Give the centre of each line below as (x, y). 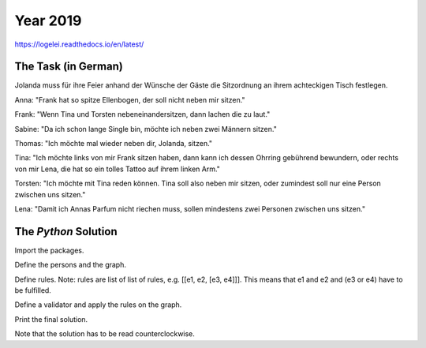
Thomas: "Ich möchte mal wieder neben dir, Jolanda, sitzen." (114, 144)
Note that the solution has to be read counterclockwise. (105, 334)
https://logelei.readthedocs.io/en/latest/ (79, 44)
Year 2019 (48, 21)
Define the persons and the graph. (70, 265)
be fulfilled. (33, 290)
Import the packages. (49, 250)
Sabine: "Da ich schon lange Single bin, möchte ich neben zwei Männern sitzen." (146, 129)
